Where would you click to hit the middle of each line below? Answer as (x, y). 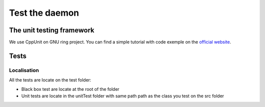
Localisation (24, 70)
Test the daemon (44, 13)
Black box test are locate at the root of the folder (70, 89)
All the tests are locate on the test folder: (50, 80)
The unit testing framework (52, 30)
